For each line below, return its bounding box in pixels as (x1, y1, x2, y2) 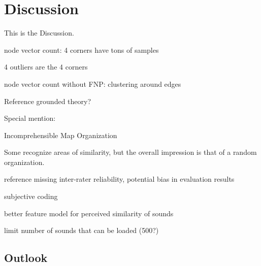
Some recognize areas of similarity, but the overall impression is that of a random (4, 147, 257, 157)
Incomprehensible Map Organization (4, 129, 117, 140)
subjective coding (4, 191, 58, 202)
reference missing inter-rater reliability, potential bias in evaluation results (4, 174, 235, 184)
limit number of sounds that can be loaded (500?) (4, 225, 159, 236)
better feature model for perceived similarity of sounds (4, 208, 174, 218)
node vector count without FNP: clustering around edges (4, 78, 181, 89)
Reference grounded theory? (4, 95, 91, 106)
